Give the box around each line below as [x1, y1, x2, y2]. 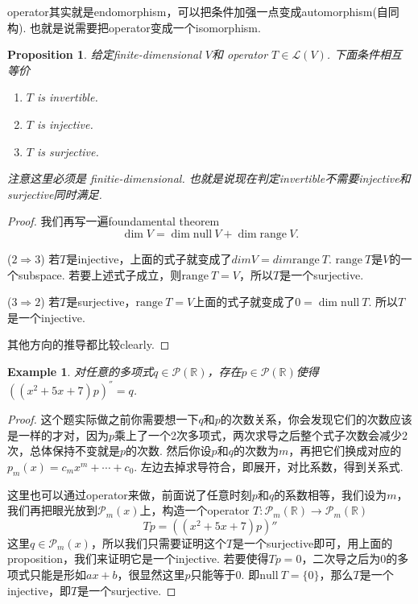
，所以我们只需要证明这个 [90, 534, 226, 551]
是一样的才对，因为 [7, 426, 109, 443]
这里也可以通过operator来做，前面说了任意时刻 [7, 486, 252, 503]
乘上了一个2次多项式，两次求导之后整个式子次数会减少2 [114, 426, 408, 443]
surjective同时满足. [7, 185, 102, 202]
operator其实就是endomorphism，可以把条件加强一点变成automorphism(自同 [7, 3, 399, 19]
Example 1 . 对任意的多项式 [7, 362, 154, 379]
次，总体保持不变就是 [7, 442, 120, 459]
